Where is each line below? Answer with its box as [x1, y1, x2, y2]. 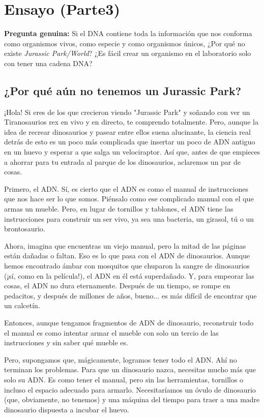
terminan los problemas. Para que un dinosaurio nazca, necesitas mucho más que [4, 364, 256, 375]
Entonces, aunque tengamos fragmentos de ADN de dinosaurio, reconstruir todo [4, 317, 254, 327]
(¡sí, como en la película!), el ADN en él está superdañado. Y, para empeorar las [4, 270, 254, 281]
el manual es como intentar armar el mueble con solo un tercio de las [4, 327, 219, 338]
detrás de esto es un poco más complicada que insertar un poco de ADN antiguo [4, 136, 255, 147]
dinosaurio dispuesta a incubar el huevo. [4, 404, 129, 414]
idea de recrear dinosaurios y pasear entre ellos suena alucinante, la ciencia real [4, 126, 251, 137]
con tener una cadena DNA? [4, 57, 93, 68]
